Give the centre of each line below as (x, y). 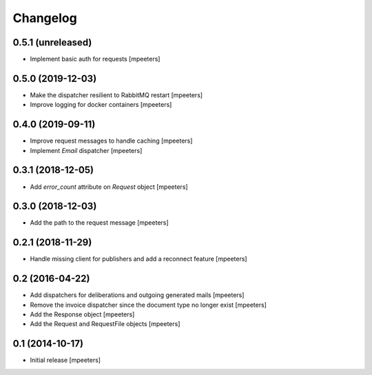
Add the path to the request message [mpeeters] (99, 223)
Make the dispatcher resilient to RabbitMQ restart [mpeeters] (116, 95)
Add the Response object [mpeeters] (82, 314)
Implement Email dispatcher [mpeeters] (86, 150)
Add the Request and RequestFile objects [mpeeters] (105, 324)
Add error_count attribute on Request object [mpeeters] (109, 187)
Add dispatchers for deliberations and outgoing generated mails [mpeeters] (137, 295)
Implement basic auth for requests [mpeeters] (95, 59)
